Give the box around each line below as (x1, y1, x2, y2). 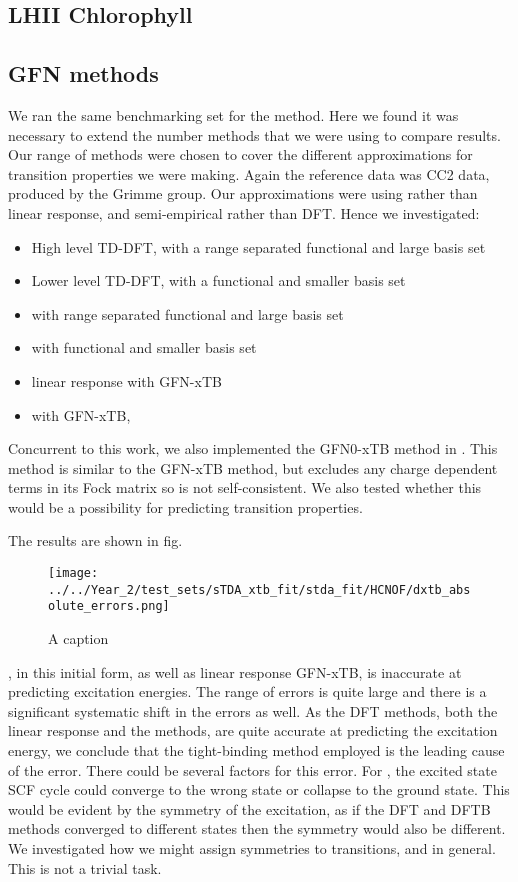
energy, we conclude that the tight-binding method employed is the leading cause (8, 740, 505, 761)
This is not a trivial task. (8, 857, 162, 878)
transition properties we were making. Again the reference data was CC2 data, (8, 163, 490, 184)
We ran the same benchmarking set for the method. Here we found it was (8, 104, 459, 125)
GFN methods (8, 58, 159, 89)
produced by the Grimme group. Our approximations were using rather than (8, 183, 478, 204)
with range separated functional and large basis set (31, 303, 344, 324)
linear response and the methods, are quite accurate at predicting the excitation (8, 720, 498, 741)
